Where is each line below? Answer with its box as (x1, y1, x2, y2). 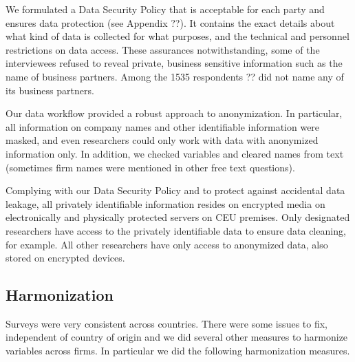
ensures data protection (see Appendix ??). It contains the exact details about (6, 15, 335, 30)
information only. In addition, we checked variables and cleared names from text (6, 146, 344, 160)
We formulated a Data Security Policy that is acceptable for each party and (6, 2, 325, 16)
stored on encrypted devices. (6, 251, 125, 265)
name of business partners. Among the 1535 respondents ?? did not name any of (6, 69, 344, 83)
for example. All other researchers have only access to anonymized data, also (6, 237, 328, 251)
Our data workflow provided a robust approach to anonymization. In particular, (6, 106, 343, 120)
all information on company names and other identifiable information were (6, 119, 320, 134)
